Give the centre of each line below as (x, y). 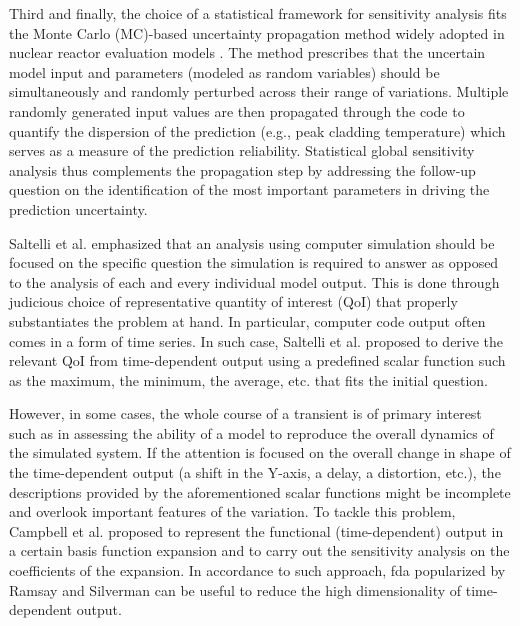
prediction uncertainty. (78, 208)
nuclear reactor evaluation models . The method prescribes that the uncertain (247, 52)
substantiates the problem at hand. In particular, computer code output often (247, 320)
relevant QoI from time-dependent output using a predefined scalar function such (257, 360)
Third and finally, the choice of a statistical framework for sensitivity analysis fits (258, 13)
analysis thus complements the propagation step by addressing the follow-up (242, 169)
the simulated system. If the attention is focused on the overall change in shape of (260, 452)
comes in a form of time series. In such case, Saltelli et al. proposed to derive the (256, 340)
